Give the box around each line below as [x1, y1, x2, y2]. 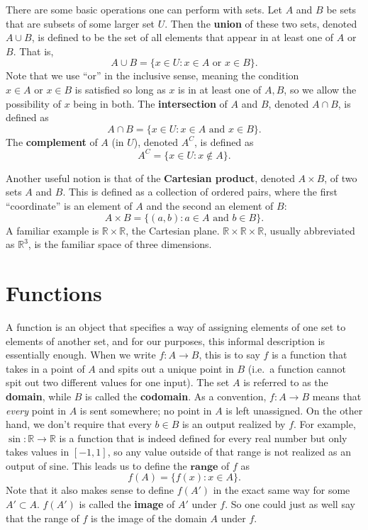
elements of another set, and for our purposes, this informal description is [6, 333, 325, 348]
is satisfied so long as [74, 81, 166, 96]
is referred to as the [243, 375, 328, 390]
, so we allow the [284, 81, 357, 96]
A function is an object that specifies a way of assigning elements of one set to [6, 319, 346, 334]
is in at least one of [178, 81, 262, 96]
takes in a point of [6, 361, 85, 376]
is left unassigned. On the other [225, 402, 363, 417]
